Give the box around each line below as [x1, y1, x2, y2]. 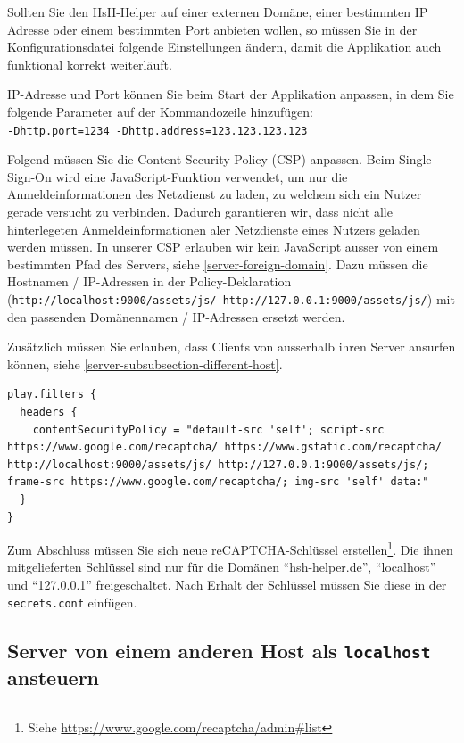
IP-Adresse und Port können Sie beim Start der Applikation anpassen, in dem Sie [7, 85, 454, 103]
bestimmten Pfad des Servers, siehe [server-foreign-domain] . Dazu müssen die [7, 254, 428, 273]
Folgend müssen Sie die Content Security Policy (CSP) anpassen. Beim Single [7, 150, 432, 169]
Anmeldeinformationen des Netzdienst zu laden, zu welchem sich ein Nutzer [7, 185, 422, 203]
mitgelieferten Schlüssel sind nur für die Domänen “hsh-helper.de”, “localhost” [7, 557, 436, 576]
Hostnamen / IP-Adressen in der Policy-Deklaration [7, 272, 292, 291]
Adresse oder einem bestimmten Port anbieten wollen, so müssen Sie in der [7, 20, 418, 38]
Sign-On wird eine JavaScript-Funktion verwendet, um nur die [7, 167, 348, 186]
